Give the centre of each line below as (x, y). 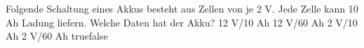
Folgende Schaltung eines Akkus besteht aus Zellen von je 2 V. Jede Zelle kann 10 (182, 8)
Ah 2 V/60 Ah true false (57, 36)
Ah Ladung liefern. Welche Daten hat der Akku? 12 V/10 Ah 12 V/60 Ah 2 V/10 (182, 22)
